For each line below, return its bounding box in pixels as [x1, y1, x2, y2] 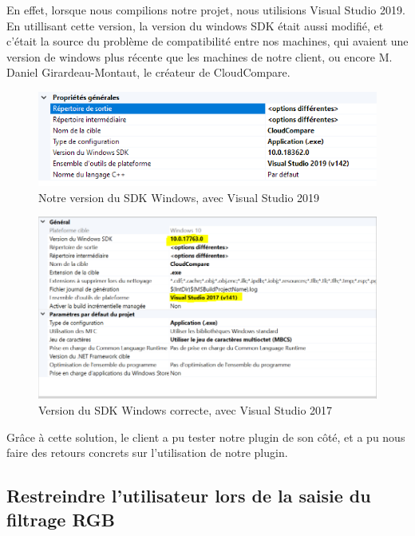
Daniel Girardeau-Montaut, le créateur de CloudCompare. [6, 64, 290, 81]
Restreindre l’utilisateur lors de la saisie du [6, 483, 371, 508]
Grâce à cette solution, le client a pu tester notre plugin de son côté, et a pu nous [6, 428, 405, 445]
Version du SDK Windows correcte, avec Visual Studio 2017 [38, 401, 333, 418]
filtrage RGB [6, 506, 115, 531]
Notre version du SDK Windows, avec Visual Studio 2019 [38, 189, 320, 205]
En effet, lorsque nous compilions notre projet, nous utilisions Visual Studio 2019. [6, 2, 405, 18]
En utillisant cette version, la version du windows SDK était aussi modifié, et [6, 17, 384, 34]
